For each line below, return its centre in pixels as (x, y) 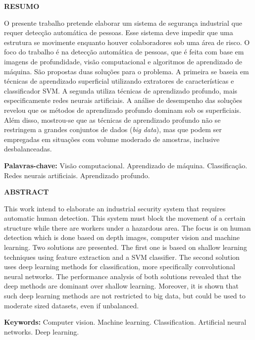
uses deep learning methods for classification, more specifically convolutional (120, 267)
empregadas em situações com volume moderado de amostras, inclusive (112, 139)
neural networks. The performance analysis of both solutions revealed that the (123, 276)
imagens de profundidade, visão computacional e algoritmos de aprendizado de (123, 61)
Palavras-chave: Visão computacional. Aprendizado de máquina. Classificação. (126, 165)
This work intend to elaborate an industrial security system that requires (115, 208)
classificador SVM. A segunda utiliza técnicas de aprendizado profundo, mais (121, 90)
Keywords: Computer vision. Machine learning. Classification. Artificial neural (125, 322)
